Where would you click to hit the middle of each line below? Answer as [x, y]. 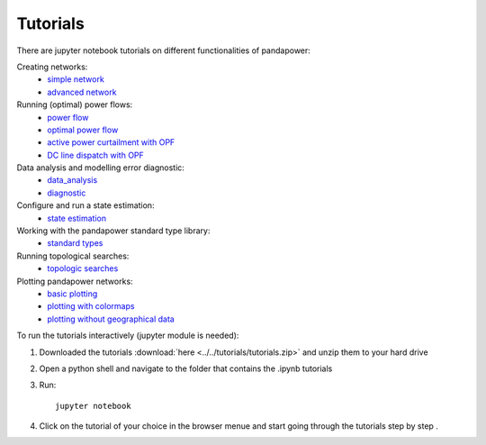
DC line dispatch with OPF [95, 155]
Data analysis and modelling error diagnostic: [100, 168]
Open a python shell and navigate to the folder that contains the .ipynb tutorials [186, 368]
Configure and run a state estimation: [85, 205]
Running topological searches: [73, 256]
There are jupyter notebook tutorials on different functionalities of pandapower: [163, 50]
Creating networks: [52, 67]
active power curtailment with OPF [111, 142]
